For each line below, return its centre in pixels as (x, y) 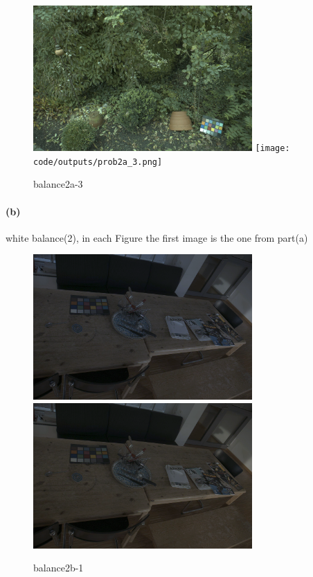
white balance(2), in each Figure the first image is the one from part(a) (157, 237)
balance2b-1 (59, 568)
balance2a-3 (58, 184)
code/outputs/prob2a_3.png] (98, 162)
